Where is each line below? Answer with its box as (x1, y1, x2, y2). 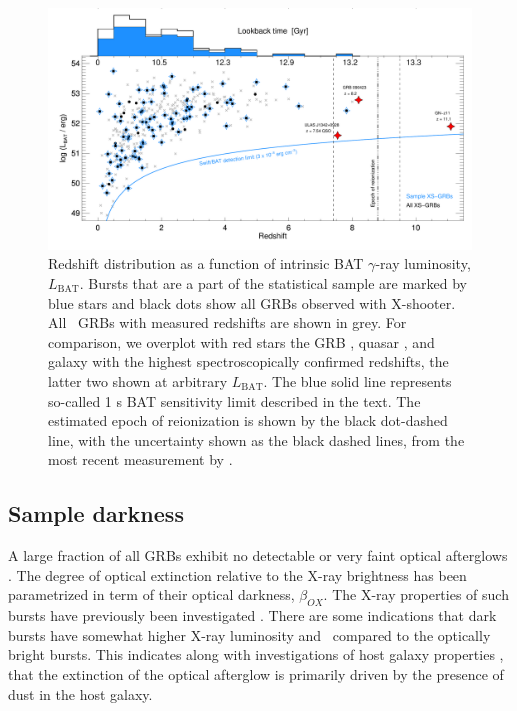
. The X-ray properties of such (323, 584, 509, 605)
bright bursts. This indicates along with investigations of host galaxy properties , (8, 644, 504, 665)
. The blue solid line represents (263, 370, 452, 391)
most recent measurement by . (48, 449, 233, 470)
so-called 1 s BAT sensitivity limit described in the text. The (48, 390, 421, 411)
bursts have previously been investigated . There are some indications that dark (8, 605, 497, 626)
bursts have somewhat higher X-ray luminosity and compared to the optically (8, 624, 491, 645)
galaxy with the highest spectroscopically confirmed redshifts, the (48, 351, 449, 372)
